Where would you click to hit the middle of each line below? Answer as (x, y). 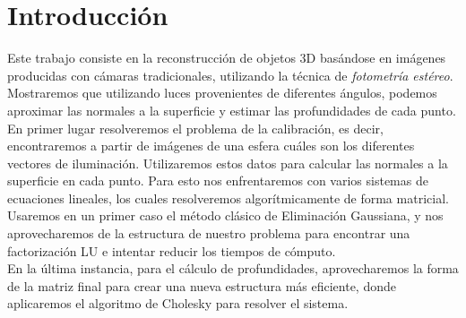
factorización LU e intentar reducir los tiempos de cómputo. (172, 250)
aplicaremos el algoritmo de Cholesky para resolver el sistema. (178, 303)
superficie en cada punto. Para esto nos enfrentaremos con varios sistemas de (218, 180)
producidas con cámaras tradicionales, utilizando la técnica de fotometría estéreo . (230, 75)
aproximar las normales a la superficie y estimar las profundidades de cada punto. (232, 110)
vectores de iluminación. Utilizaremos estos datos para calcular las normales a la (228, 163)
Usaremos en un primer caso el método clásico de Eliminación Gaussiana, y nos (225, 215)
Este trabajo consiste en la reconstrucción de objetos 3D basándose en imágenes (227, 58)
